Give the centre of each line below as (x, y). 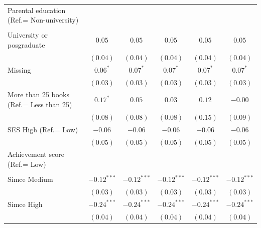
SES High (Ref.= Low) (43, 129)
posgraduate (26, 45)
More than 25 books (39, 94)
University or (28, 35)
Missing (19, 69)
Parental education (37, 10)
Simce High (25, 204)
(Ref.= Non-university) (43, 20)
